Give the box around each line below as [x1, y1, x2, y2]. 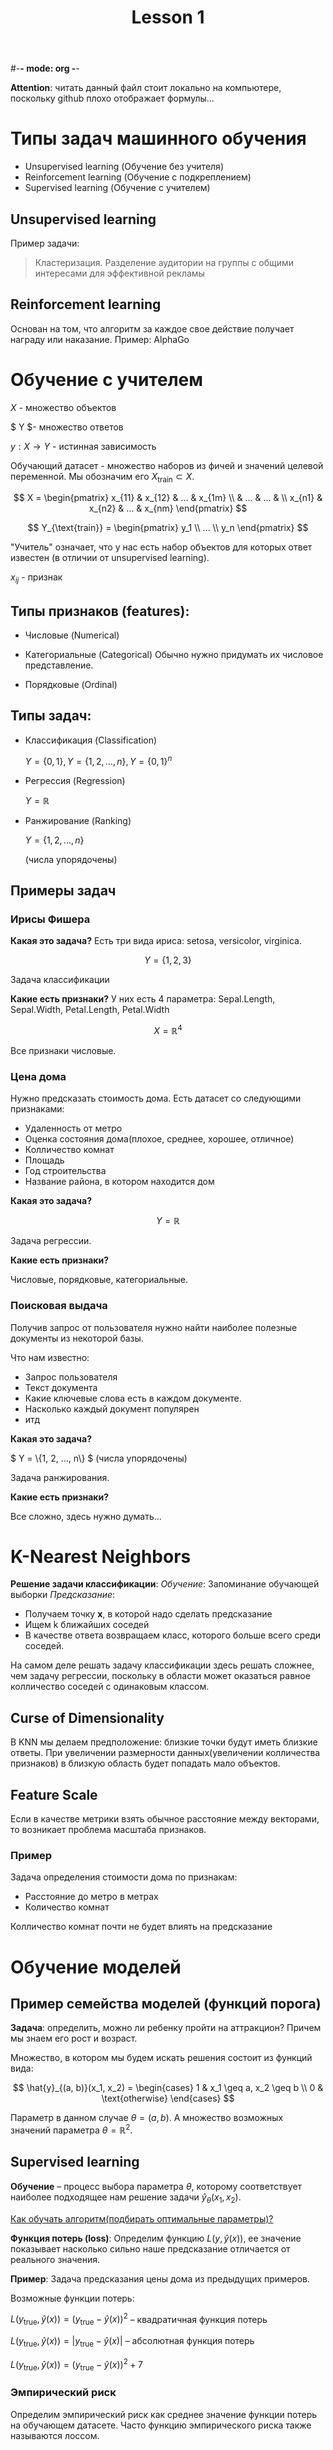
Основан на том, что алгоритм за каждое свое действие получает [10, 322, 295, 335]
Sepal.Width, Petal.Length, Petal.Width [10, 1004, 170, 1016]
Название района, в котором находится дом [24, 1176, 215, 1188]
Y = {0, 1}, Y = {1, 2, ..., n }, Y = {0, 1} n [24, 753, 173, 767]
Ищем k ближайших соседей [24, 1619, 150, 1631]
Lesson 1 [131, 6, 205, 29]
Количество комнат [24, 1901, 110, 1913]
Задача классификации [10, 974, 110, 986]
